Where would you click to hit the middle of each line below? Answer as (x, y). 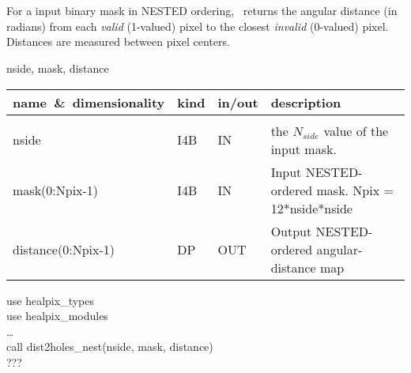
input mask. (304, 149)
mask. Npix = (355, 190)
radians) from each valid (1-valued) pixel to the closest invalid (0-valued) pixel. (198, 26)
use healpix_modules (57, 316)
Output (291, 231)
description (306, 102)
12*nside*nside (311, 208)
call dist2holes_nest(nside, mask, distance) (110, 347)
